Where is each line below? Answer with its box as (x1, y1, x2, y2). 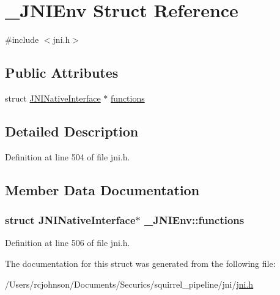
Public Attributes (5, 63, 119, 82)
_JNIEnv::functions (144, 212, 245, 228)
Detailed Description (5, 121, 139, 140)
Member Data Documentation (5, 180, 200, 199)
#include (5, 33, 39, 46)
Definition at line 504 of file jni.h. (5, 150, 130, 163)
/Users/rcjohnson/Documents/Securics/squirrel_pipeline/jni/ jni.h (5, 277, 254, 290)
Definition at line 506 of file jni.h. (5, 236, 130, 249)
